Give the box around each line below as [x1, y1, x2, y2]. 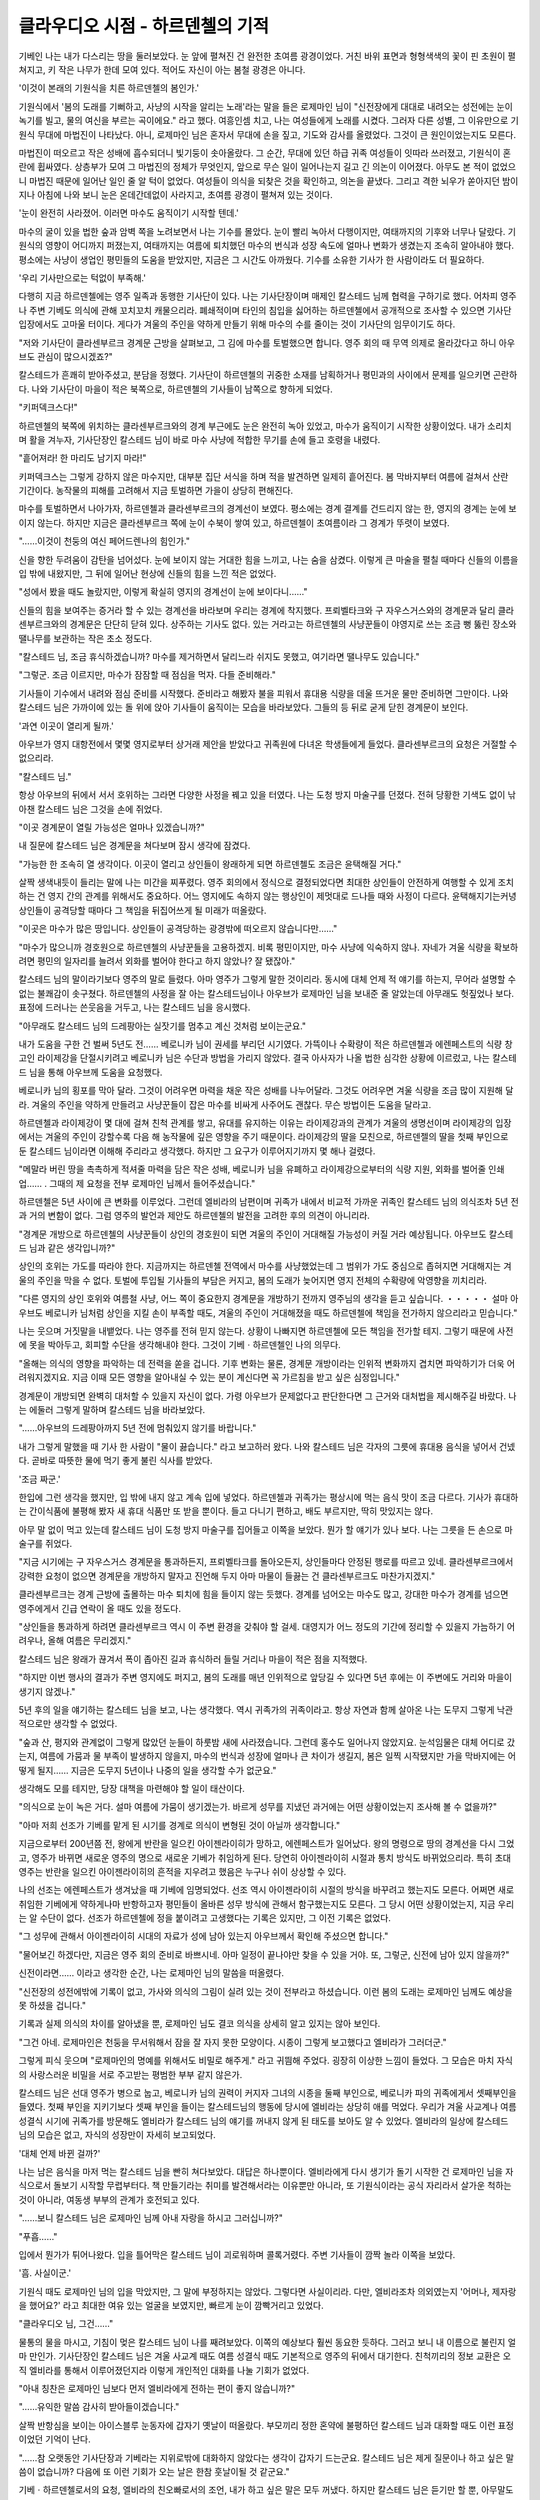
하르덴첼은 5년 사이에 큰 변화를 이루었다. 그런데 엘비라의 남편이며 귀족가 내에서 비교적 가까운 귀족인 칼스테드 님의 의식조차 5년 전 [18, 1195, 519, 1207]
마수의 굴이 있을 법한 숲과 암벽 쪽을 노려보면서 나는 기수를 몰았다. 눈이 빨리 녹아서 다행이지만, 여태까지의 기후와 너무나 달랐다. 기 [18, 225, 517, 237]
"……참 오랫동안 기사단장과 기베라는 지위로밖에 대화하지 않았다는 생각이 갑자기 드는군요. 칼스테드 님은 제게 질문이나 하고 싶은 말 [18, 2451, 515, 2464]
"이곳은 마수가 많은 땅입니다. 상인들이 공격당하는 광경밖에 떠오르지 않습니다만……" [18, 923, 338, 935]
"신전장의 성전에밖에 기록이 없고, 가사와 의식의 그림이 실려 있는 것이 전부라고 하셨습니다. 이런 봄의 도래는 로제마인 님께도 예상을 [18, 1985, 513, 1997]
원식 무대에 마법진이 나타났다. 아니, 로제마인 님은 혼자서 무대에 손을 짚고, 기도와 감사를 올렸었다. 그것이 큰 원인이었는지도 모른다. [18, 128, 517, 140]
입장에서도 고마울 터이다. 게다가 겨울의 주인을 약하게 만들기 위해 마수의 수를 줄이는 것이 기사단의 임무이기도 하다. [18, 318, 456, 330]
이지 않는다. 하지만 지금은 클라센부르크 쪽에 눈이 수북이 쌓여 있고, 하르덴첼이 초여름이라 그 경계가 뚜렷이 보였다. [18, 516, 450, 529]
